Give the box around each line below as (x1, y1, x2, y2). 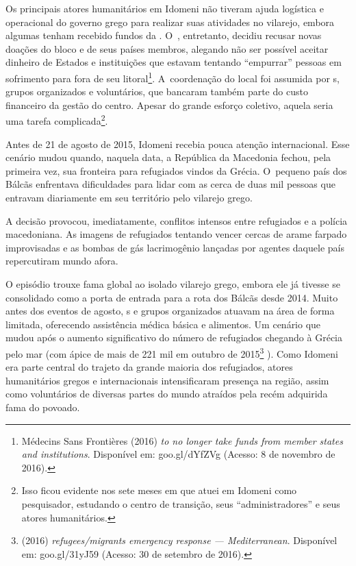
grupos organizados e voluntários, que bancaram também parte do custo (5, 84, 308, 99)
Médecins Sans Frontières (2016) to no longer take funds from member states (21, 433, 343, 447)
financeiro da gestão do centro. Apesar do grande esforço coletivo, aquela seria (5, 97, 333, 112)
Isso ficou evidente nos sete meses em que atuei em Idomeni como (21, 483, 297, 497)
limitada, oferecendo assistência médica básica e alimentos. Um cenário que (5, 317, 321, 331)
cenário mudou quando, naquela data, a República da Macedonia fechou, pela (5, 150, 331, 164)
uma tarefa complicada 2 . (5, 112, 108, 128)
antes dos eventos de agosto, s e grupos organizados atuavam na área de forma (5, 304, 335, 318)
